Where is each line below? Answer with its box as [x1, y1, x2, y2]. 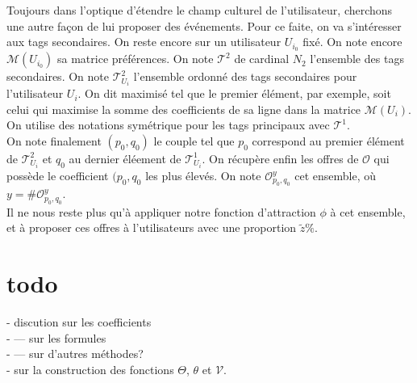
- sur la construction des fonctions [6, 360, 174, 377]
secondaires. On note [6, 68, 109, 85]
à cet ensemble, [330, 203, 406, 220]
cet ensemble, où [294, 167, 376, 184]
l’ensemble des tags [310, 50, 404, 67]
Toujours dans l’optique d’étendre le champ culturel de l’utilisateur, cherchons [6, 2, 393, 18]
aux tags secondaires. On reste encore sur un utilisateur [6, 33, 281, 50]
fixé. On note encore [302, 33, 402, 50]
